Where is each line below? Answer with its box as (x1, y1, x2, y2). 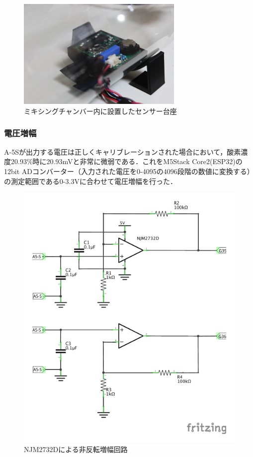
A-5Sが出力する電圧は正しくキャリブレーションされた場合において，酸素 (4, 146, 241, 157)
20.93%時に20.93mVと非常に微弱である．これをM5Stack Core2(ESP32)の (10, 156, 243, 167)
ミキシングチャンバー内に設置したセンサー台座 (24, 105, 177, 116)
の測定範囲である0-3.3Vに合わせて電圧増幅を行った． (4, 176, 177, 186)
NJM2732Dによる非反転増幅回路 (24, 444, 128, 454)
